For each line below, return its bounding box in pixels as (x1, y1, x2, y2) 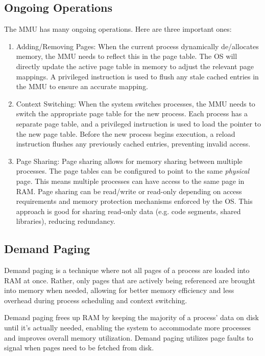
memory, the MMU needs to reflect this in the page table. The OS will (16, 51, 237, 61)
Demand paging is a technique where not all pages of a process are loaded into (4, 265, 250, 276)
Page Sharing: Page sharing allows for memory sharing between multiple (16, 155, 243, 166)
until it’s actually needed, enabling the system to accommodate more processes (4, 322, 251, 333)
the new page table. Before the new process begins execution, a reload (16, 128, 235, 139)
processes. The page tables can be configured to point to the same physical (16, 165, 250, 176)
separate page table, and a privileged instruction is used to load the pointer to (16, 118, 261, 129)
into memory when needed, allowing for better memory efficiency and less (4, 285, 234, 296)
